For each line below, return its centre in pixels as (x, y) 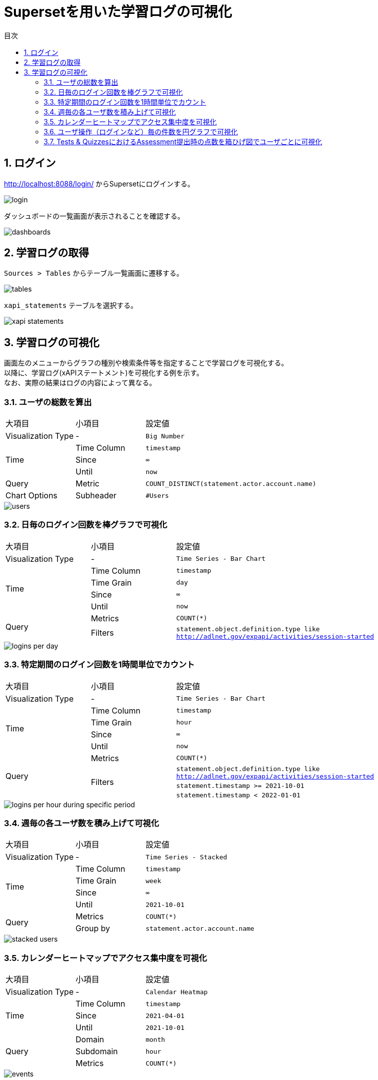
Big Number (165, 436)
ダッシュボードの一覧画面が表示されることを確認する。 (94, 216)
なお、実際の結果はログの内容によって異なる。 (80, 383)
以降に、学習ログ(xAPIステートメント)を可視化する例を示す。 (104, 373)
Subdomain (97, 1051)
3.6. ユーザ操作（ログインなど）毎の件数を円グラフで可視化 (141, 131)
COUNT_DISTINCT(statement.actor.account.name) (231, 483)
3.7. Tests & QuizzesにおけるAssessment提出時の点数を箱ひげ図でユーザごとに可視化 (183, 141)
